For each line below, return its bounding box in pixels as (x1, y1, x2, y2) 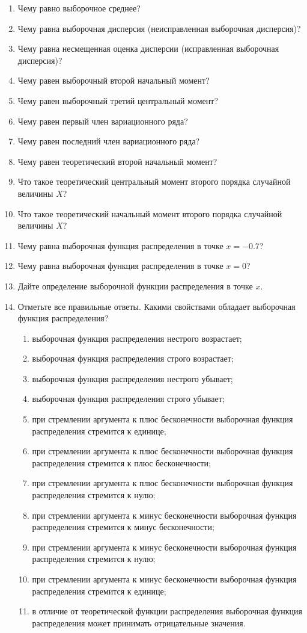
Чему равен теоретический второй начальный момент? (17, 155, 217, 167)
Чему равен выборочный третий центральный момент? (17, 94, 219, 107)
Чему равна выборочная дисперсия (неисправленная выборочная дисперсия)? (17, 22, 301, 34)
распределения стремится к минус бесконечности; (32, 520, 214, 533)
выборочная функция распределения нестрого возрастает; (32, 332, 242, 344)
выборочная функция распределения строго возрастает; (32, 352, 234, 365)
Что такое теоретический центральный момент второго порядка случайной (17, 175, 291, 188)
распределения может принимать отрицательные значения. (32, 616, 246, 629)
